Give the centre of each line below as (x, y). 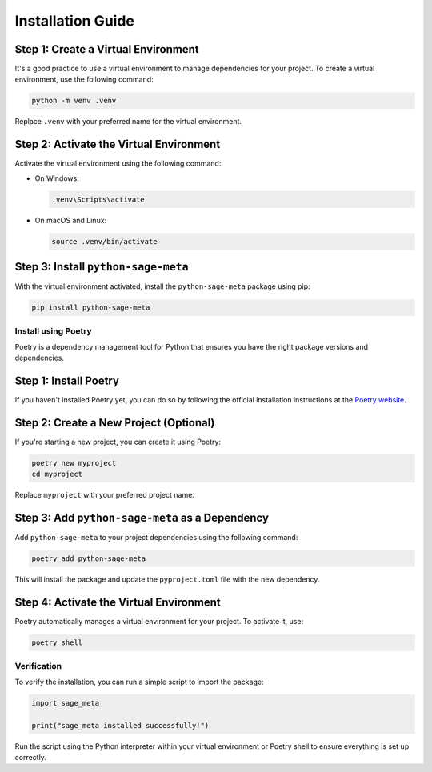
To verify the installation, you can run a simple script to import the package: (139, 682)
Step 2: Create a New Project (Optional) (115, 423)
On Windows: (57, 178)
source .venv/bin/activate (104, 241)
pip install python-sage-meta (91, 308)
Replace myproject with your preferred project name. (105, 495)
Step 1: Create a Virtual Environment (107, 49)
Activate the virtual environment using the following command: (118, 163)
